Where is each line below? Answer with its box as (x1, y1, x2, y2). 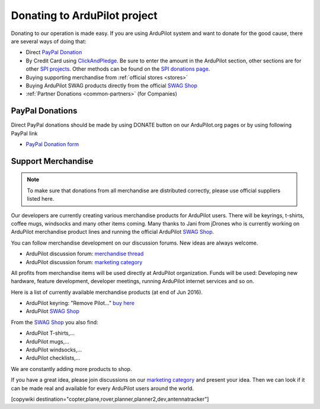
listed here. (27, 195, 55, 202)
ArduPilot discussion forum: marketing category (25, 258, 143, 265)
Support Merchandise (11, 156, 94, 166)
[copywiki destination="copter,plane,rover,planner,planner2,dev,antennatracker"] (11, 395, 209, 402)
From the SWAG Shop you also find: (11, 318, 98, 326)
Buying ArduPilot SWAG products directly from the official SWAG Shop (25, 82, 198, 89)
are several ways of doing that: (11, 37, 87, 45)
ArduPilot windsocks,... (25, 346, 82, 353)
